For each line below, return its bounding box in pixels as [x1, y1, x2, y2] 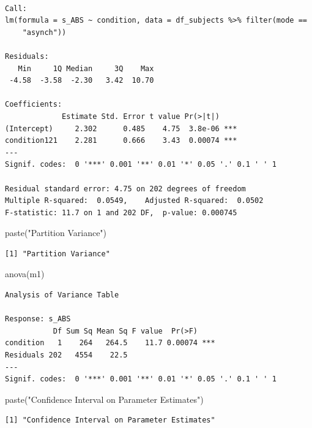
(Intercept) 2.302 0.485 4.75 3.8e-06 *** [5, 124, 237, 133]
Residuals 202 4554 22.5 [5, 351, 128, 360]
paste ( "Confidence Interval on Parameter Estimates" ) [5, 392, 204, 405]
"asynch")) [22, 28, 67, 37]
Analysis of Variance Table [5, 291, 119, 300]
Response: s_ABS [5, 315, 71, 324]
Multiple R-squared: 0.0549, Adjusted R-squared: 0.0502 [5, 196, 264, 205]
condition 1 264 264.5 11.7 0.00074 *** [5, 338, 215, 348]
